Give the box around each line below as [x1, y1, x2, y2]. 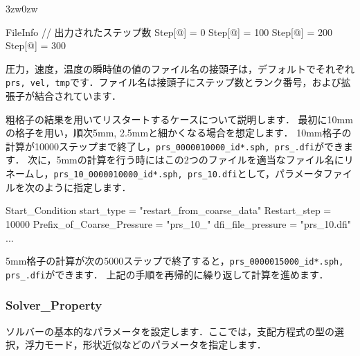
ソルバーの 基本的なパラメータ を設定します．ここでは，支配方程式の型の [6, 323, 335, 338]
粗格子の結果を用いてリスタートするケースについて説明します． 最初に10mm [6, 112, 353, 126]
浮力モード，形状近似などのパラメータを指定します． [24, 337, 267, 352]
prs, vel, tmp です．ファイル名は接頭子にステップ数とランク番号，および [6, 75, 341, 89]
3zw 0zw [6, 1, 38, 15]
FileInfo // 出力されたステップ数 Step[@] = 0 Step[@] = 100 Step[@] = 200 [6, 24, 332, 39]
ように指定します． [44, 179, 132, 194]
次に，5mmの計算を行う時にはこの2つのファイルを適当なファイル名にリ [28, 152, 354, 167]
